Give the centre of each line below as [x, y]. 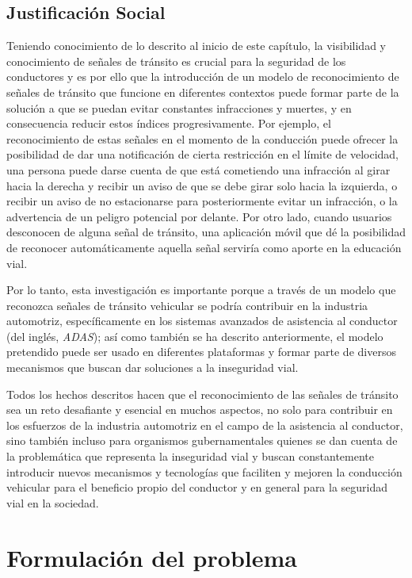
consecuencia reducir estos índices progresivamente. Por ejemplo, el [169, 123]
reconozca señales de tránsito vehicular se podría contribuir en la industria [187, 305]
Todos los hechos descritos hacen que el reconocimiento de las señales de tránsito [202, 394]
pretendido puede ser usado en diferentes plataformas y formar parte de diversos [201, 352]
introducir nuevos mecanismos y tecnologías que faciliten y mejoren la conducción [204, 471]
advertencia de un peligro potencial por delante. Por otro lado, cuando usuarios [199, 216]
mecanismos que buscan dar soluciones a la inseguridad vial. [153, 367]
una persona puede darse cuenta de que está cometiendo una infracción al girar [198, 169]
